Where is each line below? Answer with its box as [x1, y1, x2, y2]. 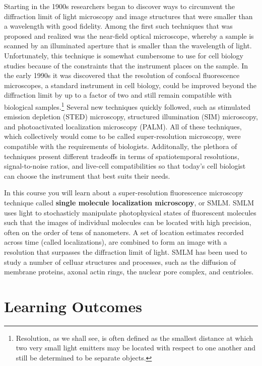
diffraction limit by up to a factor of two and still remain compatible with [4, 90, 232, 100]
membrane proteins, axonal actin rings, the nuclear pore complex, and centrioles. [4, 266, 254, 277]
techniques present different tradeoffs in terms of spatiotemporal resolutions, [4, 151, 239, 161]
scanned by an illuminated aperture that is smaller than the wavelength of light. [4, 40, 252, 51]
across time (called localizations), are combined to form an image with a [4, 237, 227, 247]
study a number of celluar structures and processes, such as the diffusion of [4, 256, 236, 267]
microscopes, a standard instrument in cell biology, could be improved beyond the [4, 80, 256, 90]
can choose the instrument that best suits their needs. [4, 170, 170, 181]
